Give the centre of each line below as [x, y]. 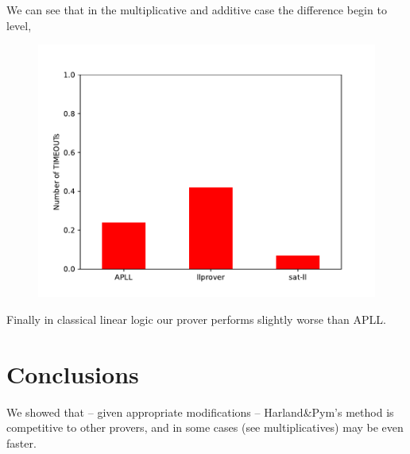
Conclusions [73, 373]
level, [19, 25]
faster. [21, 442]
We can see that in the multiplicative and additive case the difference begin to [197, 10]
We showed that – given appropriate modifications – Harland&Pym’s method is [200, 412]
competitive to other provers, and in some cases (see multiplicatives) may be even [205, 427]
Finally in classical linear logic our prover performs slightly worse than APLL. [196, 319]
